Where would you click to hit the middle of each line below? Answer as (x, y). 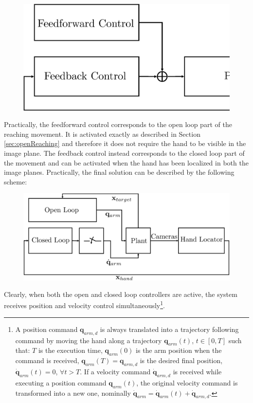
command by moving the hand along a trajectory (89, 340)
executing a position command (61, 382)
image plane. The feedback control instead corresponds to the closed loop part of (124, 153)
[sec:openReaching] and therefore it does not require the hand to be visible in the (125, 143)
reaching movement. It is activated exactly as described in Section (102, 134)
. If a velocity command (115, 371)
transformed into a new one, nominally (73, 393)
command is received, (47, 360)
